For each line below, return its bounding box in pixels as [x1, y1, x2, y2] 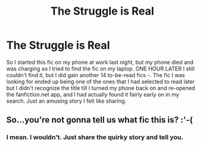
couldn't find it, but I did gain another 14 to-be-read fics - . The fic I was [6, 71, 185, 78]
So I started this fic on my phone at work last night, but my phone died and [6, 58, 194, 66]
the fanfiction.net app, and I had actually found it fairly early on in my [6, 91, 180, 98]
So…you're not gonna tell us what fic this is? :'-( [6, 115, 193, 125]
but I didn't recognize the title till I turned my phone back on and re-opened [6, 84, 196, 92]
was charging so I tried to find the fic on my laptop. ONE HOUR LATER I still [6, 65, 195, 72]
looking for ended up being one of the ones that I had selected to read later [6, 78, 195, 85]
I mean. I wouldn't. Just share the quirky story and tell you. [6, 133, 184, 142]
